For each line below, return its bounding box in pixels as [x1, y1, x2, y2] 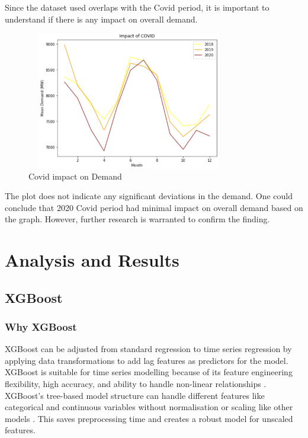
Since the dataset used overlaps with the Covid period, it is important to [5, 1, 269, 13]
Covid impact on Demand [28, 170, 122, 182]
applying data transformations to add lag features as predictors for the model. [5, 354, 288, 366]
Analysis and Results [5, 248, 179, 272]
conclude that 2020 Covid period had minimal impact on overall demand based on [5, 201, 303, 213]
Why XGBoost [5, 319, 77, 334]
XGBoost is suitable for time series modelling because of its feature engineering [5, 366, 293, 378]
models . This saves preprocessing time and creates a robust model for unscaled [5, 412, 293, 424]
